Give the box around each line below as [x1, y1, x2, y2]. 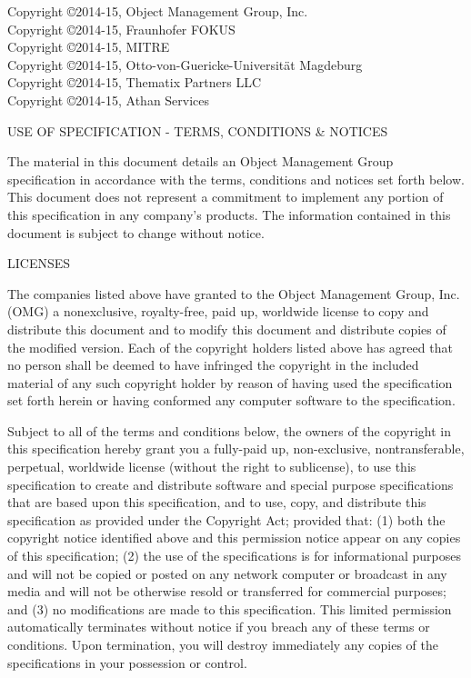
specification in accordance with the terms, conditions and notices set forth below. [7, 169, 465, 188]
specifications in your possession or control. [7, 653, 247, 672]
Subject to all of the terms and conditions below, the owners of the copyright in [7, 421, 452, 440]
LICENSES [7, 254, 71, 273]
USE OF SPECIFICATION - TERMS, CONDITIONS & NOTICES [7, 121, 388, 140]
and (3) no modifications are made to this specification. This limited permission [7, 599, 452, 618]
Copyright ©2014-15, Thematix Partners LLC [7, 73, 262, 92]
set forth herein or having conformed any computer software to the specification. [7, 391, 456, 410]
